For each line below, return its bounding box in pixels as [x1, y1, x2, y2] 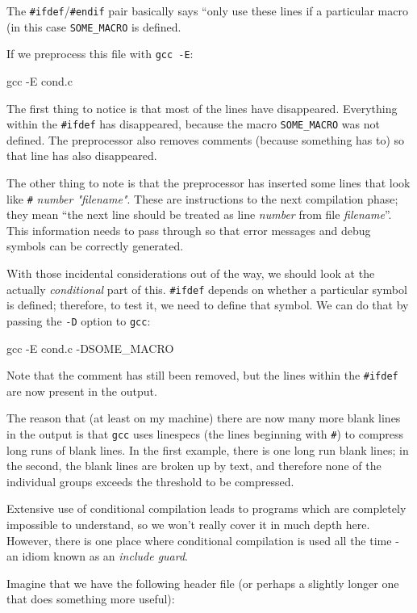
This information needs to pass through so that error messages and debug [6, 221, 371, 238]
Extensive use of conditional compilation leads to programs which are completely [6, 500, 407, 517]
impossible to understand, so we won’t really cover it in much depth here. [6, 516, 370, 532]
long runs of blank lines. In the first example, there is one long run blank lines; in [6, 441, 409, 458]
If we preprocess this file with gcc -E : [6, 45, 194, 62]
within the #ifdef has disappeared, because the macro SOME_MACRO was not [6, 115, 380, 132]
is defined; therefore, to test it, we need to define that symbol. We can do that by [6, 296, 409, 313]
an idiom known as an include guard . [6, 548, 188, 565]
